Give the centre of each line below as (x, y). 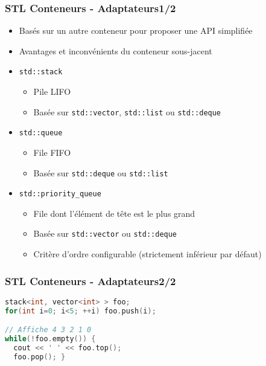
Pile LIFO (52, 91)
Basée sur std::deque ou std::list (101, 172)
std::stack (41, 72)
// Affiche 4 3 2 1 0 (48, 330)
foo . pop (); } (40, 357)
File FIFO (52, 152)
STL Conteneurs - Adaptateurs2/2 (90, 281)
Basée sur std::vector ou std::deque (105, 233)
